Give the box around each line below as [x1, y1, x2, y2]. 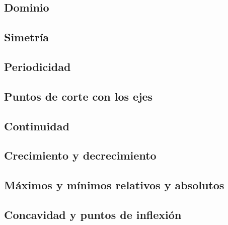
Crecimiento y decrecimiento [4, 147, 157, 163]
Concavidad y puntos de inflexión [4, 206, 182, 222]
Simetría [4, 29, 49, 45]
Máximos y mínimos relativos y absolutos [4, 177, 224, 193]
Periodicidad [4, 58, 71, 74]
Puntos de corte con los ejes [4, 88, 153, 104]
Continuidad [4, 118, 69, 133]
